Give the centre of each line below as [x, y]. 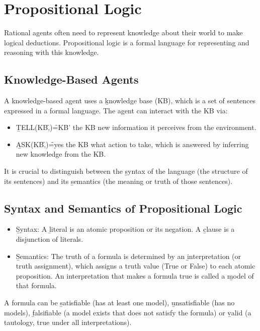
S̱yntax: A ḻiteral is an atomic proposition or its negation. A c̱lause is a [125, 229]
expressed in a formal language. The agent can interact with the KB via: [116, 110]
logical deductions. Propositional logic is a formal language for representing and [127, 42]
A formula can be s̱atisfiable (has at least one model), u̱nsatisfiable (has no [119, 303]
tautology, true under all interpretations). [68, 322]
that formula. [36, 285]
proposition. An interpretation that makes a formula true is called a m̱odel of [135, 275]
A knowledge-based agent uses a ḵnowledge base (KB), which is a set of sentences [130, 101]
